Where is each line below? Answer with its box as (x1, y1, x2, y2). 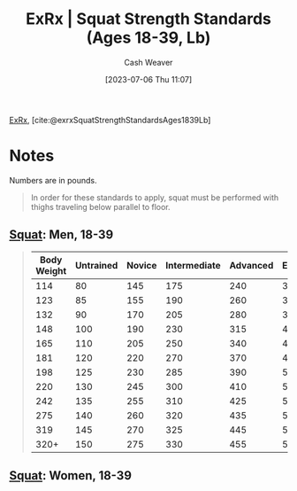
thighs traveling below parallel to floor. (30, 201, 171, 212)
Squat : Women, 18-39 (9, 468, 133, 483)
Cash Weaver (124, 57, 173, 67)
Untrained (74, 259, 118, 271)
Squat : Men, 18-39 (9, 227, 114, 243)
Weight (34, 264, 67, 277)
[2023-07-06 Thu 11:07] (104, 74, 193, 84)
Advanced (229, 259, 274, 271)
